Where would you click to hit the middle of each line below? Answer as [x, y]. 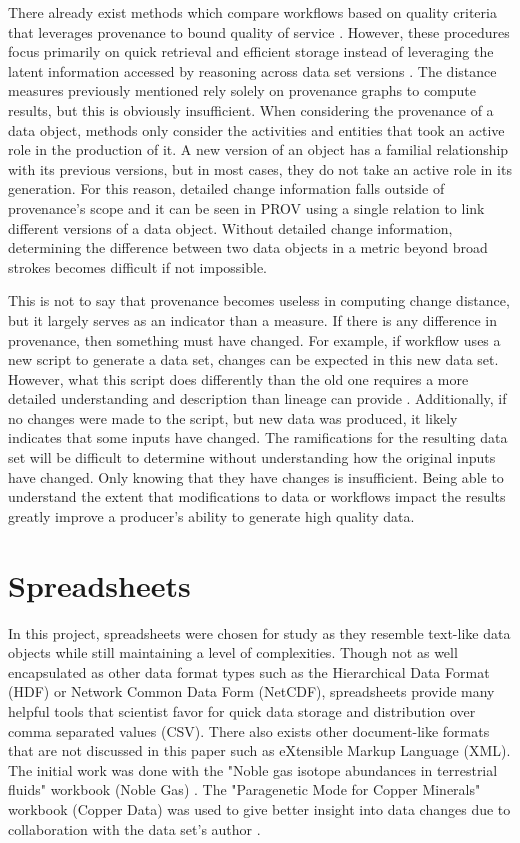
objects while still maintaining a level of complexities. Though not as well [233, 652]
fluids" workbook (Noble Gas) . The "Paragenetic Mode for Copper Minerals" [244, 789]
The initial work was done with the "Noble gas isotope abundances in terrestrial [253, 769]
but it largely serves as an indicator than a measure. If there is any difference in [253, 319]
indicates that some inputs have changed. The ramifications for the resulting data [258, 437]
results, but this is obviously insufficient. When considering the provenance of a [251, 109]
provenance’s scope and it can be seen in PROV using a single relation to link [246, 207]
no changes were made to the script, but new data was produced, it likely [233, 417]
